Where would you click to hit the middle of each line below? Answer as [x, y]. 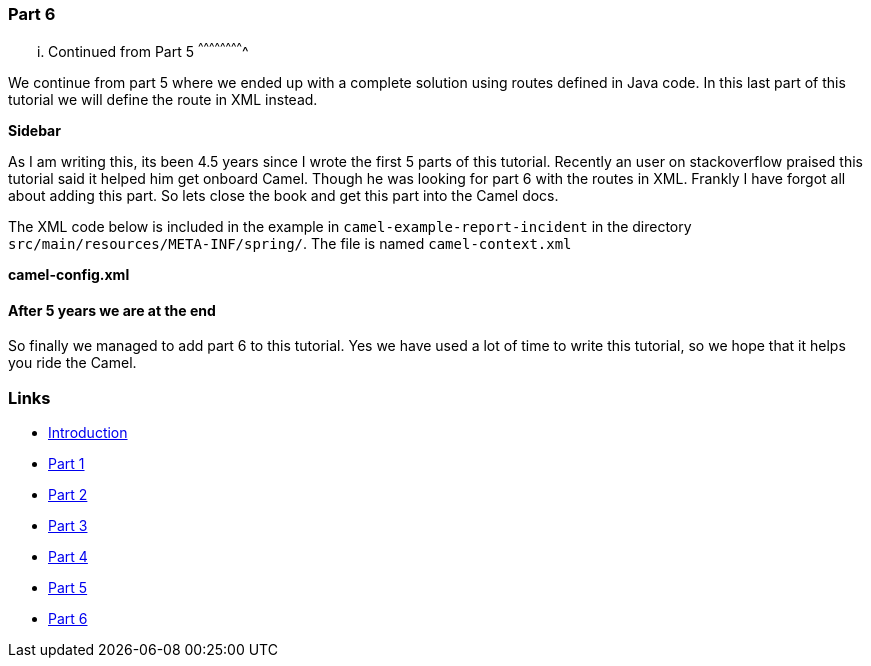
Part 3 [68, 525]
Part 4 [68, 556]
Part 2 [68, 494]
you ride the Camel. [72, 363]
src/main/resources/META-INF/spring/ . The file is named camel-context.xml [290, 244]
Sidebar [34, 131]
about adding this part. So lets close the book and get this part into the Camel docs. [283, 196]
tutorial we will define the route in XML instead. [163, 100]
